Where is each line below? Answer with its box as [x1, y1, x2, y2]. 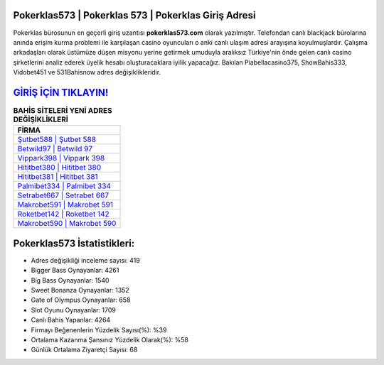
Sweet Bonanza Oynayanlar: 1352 [31, 286, 129, 295]
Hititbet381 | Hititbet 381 [17, 172, 99, 182]
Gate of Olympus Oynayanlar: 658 [31, 295, 131, 305]
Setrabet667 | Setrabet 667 [17, 190, 110, 200]
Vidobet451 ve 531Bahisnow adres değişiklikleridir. [13, 68, 161, 77]
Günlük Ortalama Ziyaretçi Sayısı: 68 [31, 345, 138, 354]
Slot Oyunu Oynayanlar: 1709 [31, 305, 117, 314]
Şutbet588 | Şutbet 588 [17, 135, 96, 145]
